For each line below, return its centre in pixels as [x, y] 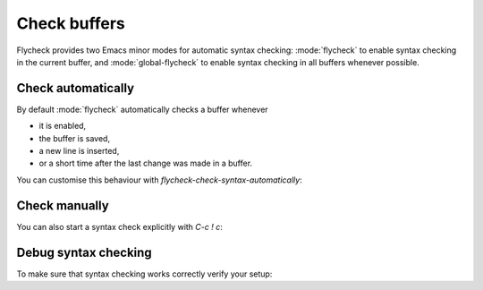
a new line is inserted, [79, 151]
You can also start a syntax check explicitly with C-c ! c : [119, 226]
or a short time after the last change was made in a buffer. [146, 163]
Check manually [63, 205]
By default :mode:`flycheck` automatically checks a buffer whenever [142, 109]
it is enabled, [63, 126]
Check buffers [71, 23]
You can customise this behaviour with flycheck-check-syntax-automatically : [160, 180]
